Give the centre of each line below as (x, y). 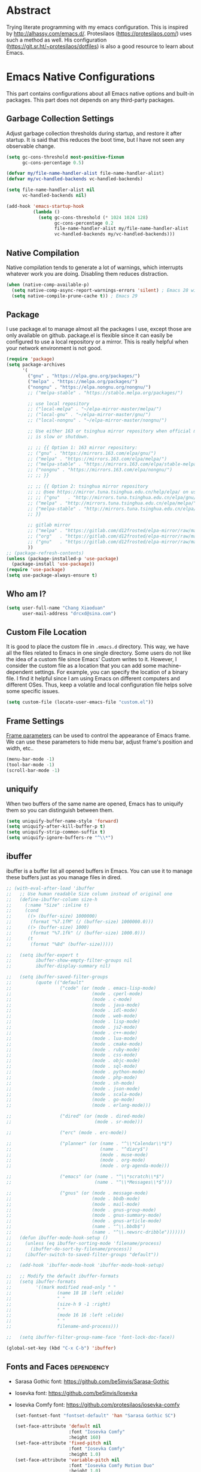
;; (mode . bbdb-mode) (73, 1199)
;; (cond (22, 910)
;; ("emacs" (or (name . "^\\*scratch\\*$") (85, 1177)
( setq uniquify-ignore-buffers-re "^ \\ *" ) (60, 838)
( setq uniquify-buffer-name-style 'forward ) (63, 821)
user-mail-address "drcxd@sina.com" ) (69, 613)
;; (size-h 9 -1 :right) (59, 1304)
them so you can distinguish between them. (60, 810)
